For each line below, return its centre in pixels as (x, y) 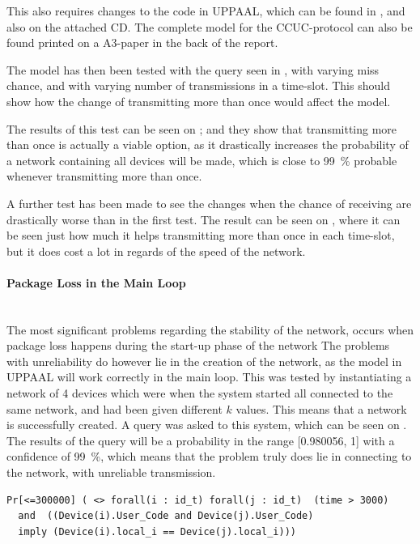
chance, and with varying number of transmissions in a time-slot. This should (198, 85)
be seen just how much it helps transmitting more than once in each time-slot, (201, 235)
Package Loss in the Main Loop (96, 282)
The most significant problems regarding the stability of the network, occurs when (210, 329)
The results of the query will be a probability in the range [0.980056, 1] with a (201, 440)
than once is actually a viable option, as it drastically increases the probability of (208, 144)
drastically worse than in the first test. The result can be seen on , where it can (204, 219)
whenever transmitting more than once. (104, 176)
